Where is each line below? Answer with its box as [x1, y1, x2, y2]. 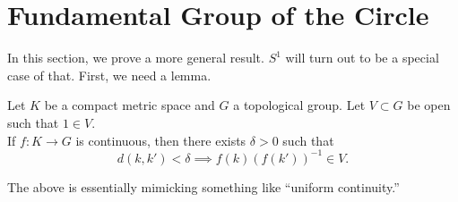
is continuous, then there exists [75, 130, 246, 149]
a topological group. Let [233, 96, 366, 114]
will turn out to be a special [285, 48, 439, 67]
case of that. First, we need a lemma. [7, 65, 212, 84]
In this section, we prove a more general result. [7, 48, 264, 67]
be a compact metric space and [44, 96, 215, 114]
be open [407, 96, 451, 114]
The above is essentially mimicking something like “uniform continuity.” [7, 177, 400, 196]
